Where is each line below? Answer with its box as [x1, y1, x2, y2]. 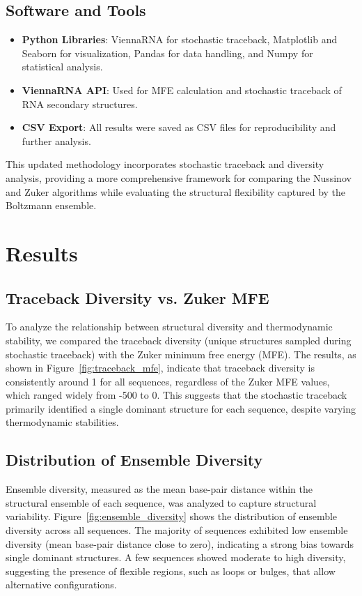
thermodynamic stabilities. [6, 415, 119, 429]
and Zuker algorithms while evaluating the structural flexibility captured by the [6, 184, 346, 199]
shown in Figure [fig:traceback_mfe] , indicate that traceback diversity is [6, 360, 315, 375]
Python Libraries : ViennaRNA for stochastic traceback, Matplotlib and [22, 32, 338, 47]
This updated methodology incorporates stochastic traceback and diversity [6, 157, 324, 171]
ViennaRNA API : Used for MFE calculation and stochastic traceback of [22, 82, 342, 97]
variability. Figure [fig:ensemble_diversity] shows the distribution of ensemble [6, 509, 338, 524]
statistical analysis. [22, 59, 103, 74]
